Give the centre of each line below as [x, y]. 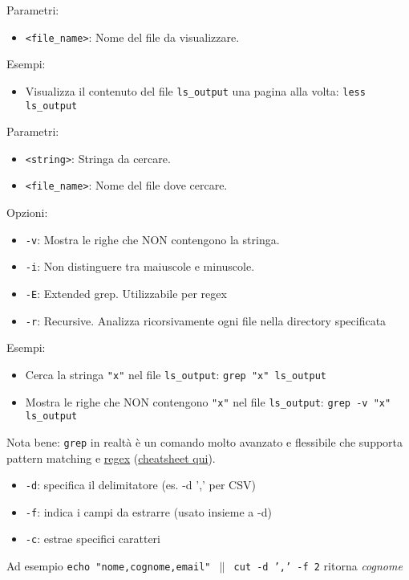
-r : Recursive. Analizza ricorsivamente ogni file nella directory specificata [206, 320]
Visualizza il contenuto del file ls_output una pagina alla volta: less [195, 90]
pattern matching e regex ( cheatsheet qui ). [111, 457]
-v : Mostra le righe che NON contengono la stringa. [152, 239]
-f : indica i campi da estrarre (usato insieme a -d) [148, 511]
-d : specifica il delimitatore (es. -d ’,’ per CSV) [140, 485]
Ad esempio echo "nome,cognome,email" [109, 566]
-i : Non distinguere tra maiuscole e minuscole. [140, 266]
